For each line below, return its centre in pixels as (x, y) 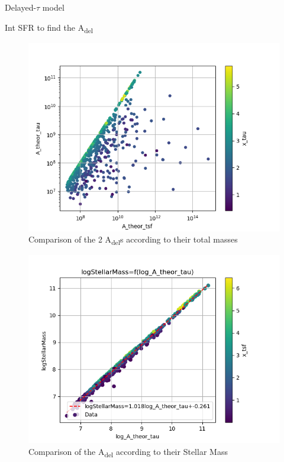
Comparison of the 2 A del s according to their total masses (133, 240)
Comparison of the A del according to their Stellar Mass (128, 452)
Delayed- (21, 7)
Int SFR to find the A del (49, 28)
